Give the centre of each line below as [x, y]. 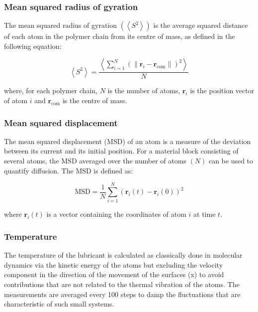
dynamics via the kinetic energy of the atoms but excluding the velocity [114, 264]
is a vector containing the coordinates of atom [116, 214]
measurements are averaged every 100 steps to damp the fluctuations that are [122, 294]
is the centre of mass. [95, 100]
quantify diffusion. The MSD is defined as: [69, 170]
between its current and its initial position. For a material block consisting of [121, 151]
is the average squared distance [201, 25]
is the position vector [222, 90]
